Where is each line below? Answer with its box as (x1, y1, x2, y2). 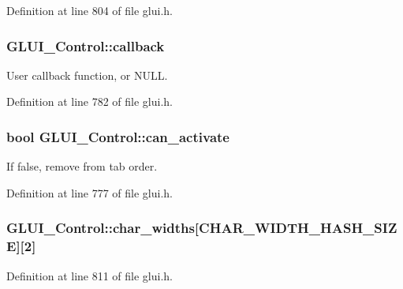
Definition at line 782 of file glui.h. (6, 93, 174, 110)
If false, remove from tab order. (6, 158, 158, 175)
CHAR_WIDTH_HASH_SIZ (199, 218, 397, 238)
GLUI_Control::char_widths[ (6, 218, 200, 238)
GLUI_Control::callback (6, 36, 165, 55)
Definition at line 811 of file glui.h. (6, 267, 174, 283)
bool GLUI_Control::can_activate (6, 126, 229, 146)
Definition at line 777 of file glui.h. (6, 184, 174, 201)
